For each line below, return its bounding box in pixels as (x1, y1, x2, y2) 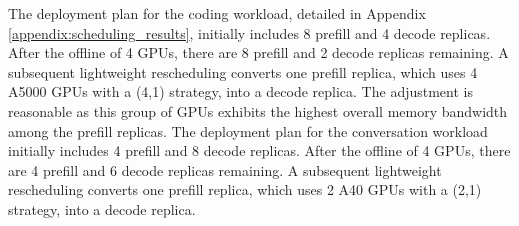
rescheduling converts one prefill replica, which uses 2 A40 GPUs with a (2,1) (8, 179, 482, 200)
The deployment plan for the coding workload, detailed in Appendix (8, 3, 426, 23)
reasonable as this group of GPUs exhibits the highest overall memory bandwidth (8, 100, 508, 121)
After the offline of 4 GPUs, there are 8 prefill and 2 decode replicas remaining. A (8, 42, 509, 63)
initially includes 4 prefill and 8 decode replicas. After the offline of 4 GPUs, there (8, 140, 511, 161)
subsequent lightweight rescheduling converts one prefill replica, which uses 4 (8, 61, 478, 82)
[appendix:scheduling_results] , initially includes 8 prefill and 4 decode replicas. (8, 22, 491, 43)
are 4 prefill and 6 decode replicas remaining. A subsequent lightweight (8, 159, 442, 180)
